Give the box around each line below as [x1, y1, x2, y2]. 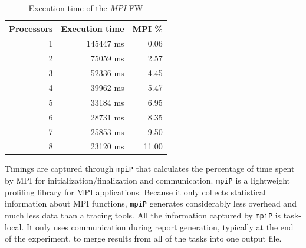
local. [5, 220, 24, 233]
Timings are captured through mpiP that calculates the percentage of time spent [5, 162, 295, 175]
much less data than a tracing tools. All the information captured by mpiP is [5, 209, 281, 221]
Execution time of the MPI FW [28, 2, 143, 14]
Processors [9, 22, 53, 34]
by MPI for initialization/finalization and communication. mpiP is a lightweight [5, 174, 291, 187]
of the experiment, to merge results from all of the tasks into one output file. [5, 232, 282, 244]
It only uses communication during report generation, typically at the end [26, 220, 294, 233]
